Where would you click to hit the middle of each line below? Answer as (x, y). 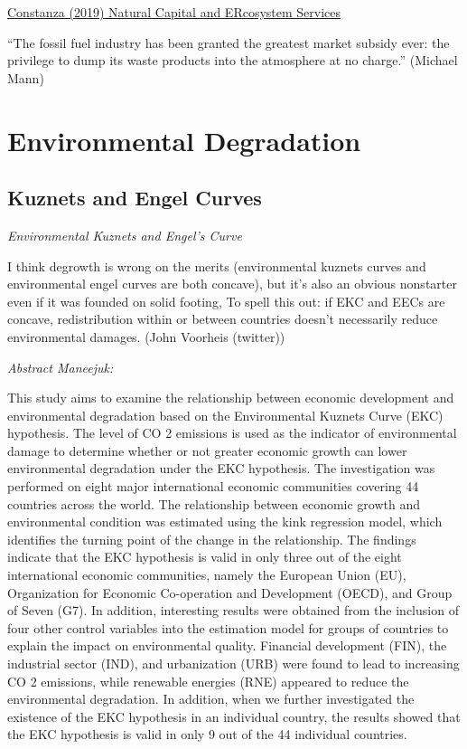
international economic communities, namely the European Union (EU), (207, 575)
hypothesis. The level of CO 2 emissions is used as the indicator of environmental (232, 433)
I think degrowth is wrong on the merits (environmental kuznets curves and (217, 265)
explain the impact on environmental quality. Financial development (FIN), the (227, 645)
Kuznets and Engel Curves (135, 198)
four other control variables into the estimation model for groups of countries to (228, 627)
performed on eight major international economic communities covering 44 (213, 486)
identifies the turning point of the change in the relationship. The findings (212, 539)
